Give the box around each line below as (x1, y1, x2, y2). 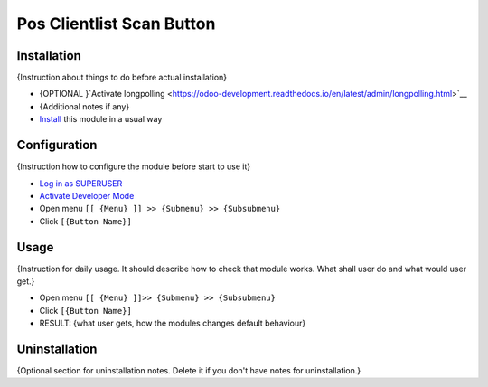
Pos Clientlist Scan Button (16, 14, 216, 33)
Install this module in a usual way (39, 114, 163, 125)
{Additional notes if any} (39, 100, 130, 112)
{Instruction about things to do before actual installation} (16, 72, 228, 83)
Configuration (16, 137, 98, 153)
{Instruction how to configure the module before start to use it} (16, 161, 251, 172)
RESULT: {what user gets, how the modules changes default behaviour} (39, 317, 306, 329)
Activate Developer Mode (39, 190, 135, 201)
